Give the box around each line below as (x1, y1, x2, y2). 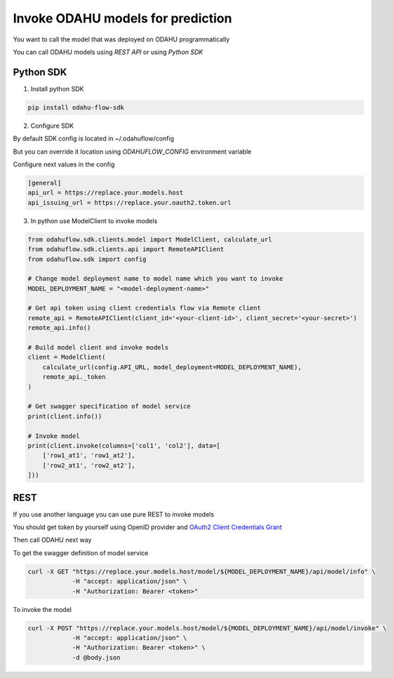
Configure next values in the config (13, 160, 115, 168)
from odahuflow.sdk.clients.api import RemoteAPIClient (27, 246, 225, 253)
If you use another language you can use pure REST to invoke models (13, 510, 214, 519)
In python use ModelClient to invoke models (30, 216, 158, 225)
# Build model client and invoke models (27, 344, 168, 352)
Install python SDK (30, 84, 84, 93)
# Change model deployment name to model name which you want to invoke (27, 274, 284, 283)
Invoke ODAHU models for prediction (13, 11, 232, 26)
